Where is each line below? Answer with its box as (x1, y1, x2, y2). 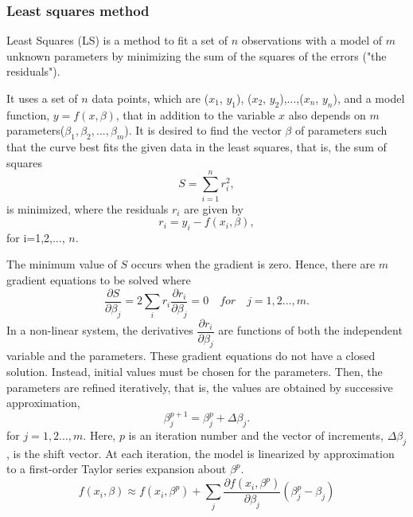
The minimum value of (6, 256, 117, 272)
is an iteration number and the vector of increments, (128, 427, 384, 444)
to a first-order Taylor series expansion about (6, 460, 227, 477)
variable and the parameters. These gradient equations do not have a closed (6, 347, 376, 364)
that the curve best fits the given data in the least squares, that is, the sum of (6, 139, 387, 155)
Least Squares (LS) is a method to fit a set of (6, 32, 228, 49)
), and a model (333, 90, 405, 106)
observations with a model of (241, 32, 383, 49)
